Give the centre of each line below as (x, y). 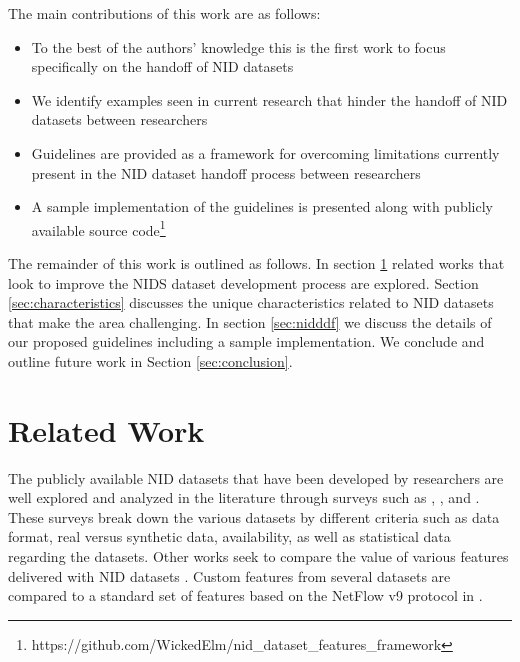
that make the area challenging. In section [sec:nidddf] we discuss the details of (250, 321)
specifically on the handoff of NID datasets (162, 66)
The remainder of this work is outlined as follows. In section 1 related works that (256, 263)
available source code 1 (98, 228)
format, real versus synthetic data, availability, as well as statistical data (229, 536)
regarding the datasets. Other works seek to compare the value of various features (258, 556)
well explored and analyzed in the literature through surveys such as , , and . (244, 497)
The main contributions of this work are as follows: (164, 13)
